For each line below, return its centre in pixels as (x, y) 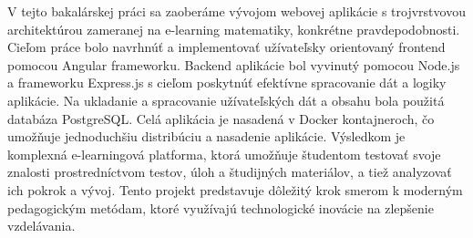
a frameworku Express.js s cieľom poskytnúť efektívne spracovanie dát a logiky (227, 83)
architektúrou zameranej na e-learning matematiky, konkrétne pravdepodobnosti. (234, 29)
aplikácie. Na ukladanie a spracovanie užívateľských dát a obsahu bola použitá (226, 100)
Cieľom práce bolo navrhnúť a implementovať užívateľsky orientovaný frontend (226, 47)
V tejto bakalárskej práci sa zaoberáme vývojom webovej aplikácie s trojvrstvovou (236, 11)
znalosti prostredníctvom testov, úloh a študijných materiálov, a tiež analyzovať (230, 172)
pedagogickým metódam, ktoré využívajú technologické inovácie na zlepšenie (221, 207)
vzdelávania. (41, 226)
